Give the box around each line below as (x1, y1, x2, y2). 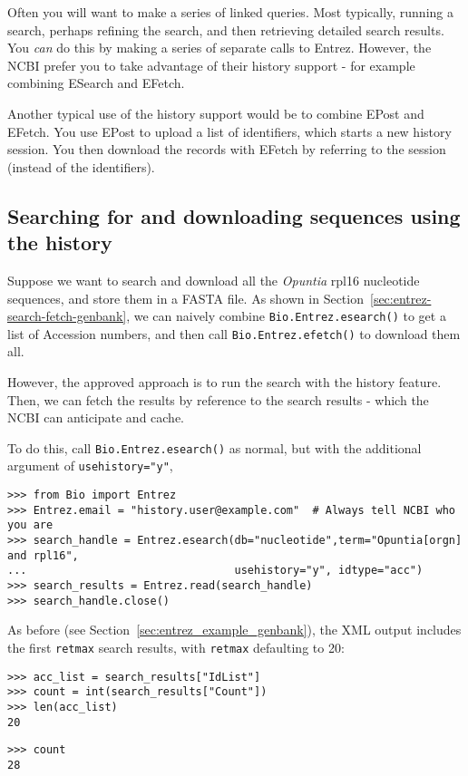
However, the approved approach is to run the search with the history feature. (7, 373, 442, 392)
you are (7, 519, 54, 532)
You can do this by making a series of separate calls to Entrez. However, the (7, 38, 432, 57)
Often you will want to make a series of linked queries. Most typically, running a (7, 3, 453, 21)
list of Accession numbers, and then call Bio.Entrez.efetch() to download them (7, 324, 461, 343)
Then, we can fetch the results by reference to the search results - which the (7, 390, 429, 409)
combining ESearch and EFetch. (7, 73, 185, 92)
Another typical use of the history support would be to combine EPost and (7, 103, 424, 122)
